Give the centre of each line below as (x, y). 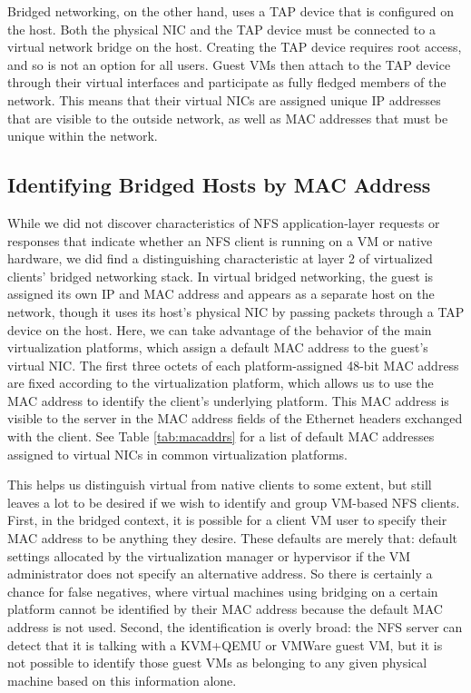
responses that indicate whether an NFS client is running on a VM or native (220, 240)
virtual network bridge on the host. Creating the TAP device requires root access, (235, 47)
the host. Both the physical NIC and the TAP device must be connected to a (221, 29)
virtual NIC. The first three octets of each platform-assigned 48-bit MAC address (233, 365)
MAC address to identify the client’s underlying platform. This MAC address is (228, 400)
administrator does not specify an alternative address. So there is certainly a (220, 574)
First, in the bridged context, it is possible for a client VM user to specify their (227, 520)
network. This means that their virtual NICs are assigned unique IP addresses (224, 99)
